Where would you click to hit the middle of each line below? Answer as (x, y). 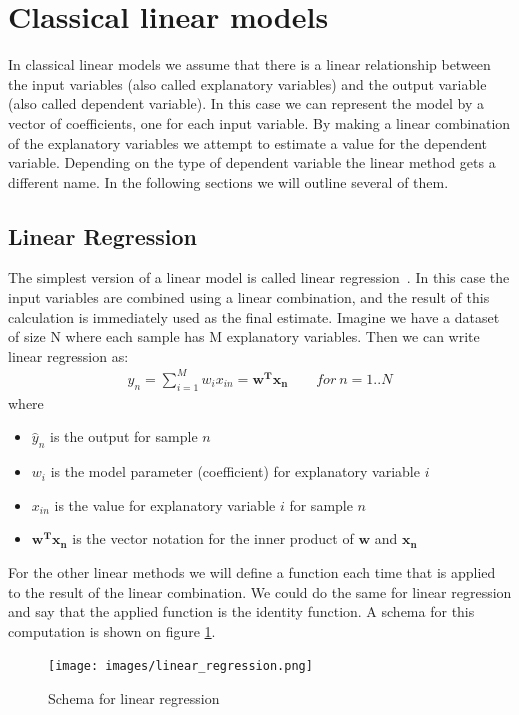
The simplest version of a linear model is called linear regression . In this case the (259, 277)
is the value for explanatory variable (165, 504)
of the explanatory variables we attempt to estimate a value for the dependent (247, 142)
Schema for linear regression (134, 697)
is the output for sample (124, 436)
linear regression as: (68, 355)
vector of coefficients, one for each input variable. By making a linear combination (259, 122)
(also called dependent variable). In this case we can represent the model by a (246, 103)
